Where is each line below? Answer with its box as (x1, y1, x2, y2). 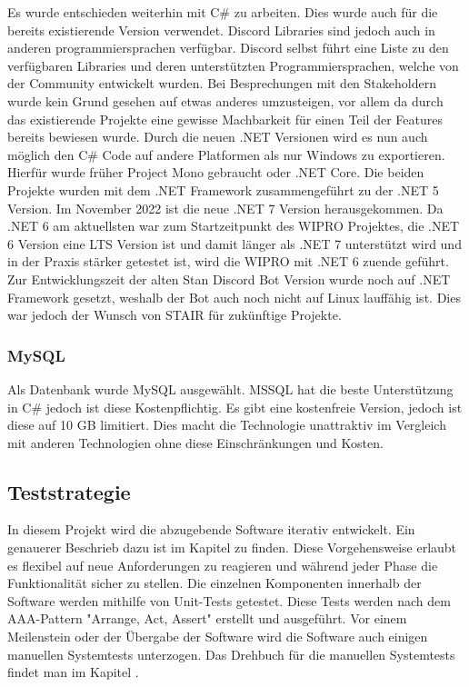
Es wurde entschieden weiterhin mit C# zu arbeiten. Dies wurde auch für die (7, 3, 438, 21)
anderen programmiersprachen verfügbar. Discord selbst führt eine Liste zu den (7, 38, 449, 57)
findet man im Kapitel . (7, 662, 139, 682)
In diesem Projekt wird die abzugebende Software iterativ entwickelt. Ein (7, 520, 415, 539)
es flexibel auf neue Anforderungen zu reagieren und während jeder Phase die (7, 555, 438, 574)
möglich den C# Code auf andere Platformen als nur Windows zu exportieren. (7, 144, 445, 164)
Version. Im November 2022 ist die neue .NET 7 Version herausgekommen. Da (7, 198, 444, 217)
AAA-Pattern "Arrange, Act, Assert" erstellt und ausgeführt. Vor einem (7, 609, 407, 628)
